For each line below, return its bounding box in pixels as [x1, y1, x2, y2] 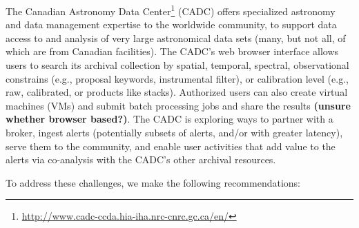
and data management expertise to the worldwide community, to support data [6, 17, 337, 32]
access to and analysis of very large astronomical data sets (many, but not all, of [6, 30, 346, 45]
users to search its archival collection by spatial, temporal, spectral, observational [6, 58, 349, 72]
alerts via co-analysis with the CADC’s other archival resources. [6, 152, 276, 167]
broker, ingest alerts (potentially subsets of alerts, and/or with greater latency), [6, 125, 343, 139]
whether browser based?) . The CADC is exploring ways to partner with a [6, 112, 333, 126]
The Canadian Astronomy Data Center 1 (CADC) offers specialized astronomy [6, 2, 336, 18]
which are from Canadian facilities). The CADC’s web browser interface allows [6, 44, 339, 59]
